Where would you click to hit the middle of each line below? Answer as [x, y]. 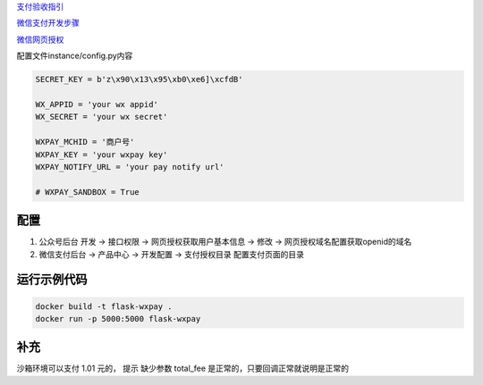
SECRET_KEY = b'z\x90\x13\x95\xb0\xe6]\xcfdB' [139, 80]
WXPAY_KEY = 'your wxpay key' [102, 155]
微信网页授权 [40, 39]
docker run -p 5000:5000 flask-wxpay [118, 318]
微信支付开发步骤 [48, 23]
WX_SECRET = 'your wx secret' [102, 117]
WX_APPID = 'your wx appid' [97, 104]
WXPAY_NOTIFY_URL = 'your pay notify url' [130, 167]
